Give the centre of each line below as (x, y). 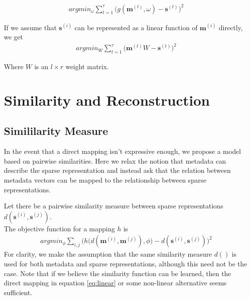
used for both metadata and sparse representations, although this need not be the (125, 263)
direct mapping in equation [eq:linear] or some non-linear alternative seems (115, 283)
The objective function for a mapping (59, 228)
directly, (231, 27)
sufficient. (18, 292)
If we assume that (30, 27)
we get (14, 37)
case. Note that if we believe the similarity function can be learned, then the (117, 273)
